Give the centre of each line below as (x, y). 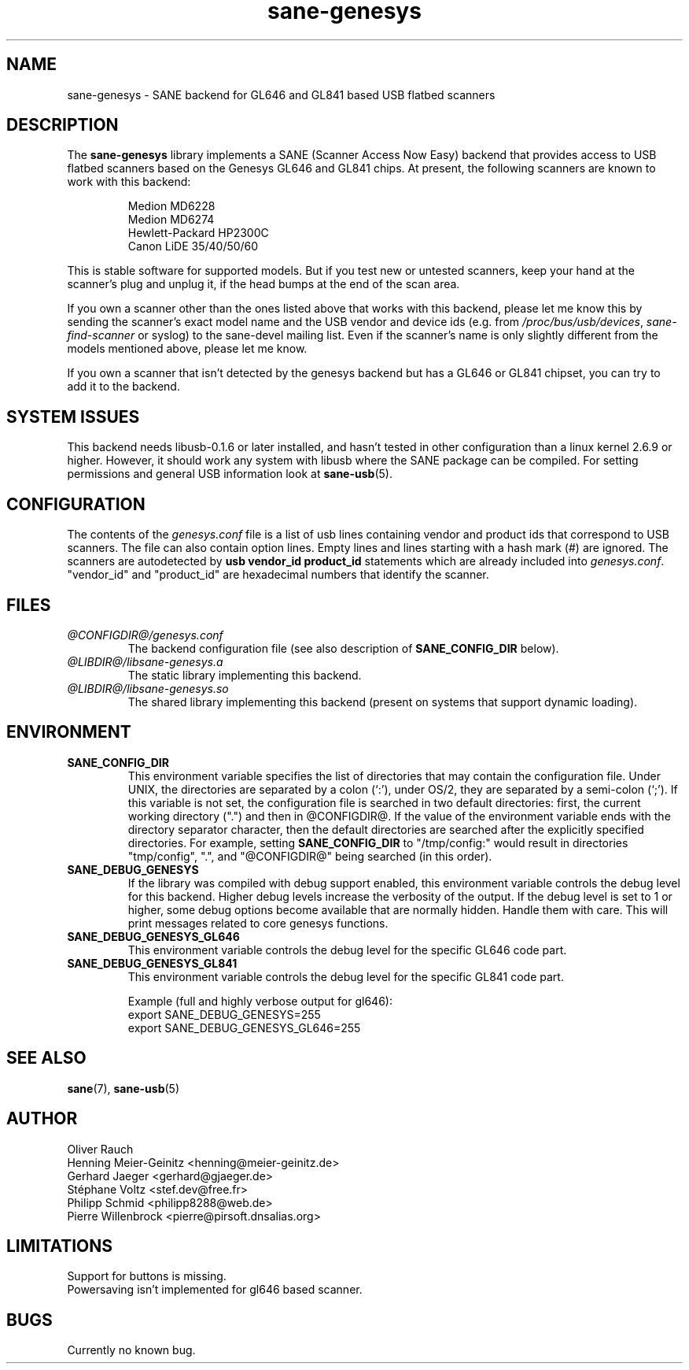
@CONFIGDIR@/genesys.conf (145, 635)
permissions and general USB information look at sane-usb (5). (230, 474)
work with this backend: (129, 182)
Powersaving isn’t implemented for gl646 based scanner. (215, 1290)
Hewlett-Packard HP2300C (198, 233)
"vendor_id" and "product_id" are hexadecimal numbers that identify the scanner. (278, 575)
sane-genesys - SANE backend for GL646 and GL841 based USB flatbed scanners (281, 94)
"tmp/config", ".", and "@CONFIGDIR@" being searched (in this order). (310, 856)
